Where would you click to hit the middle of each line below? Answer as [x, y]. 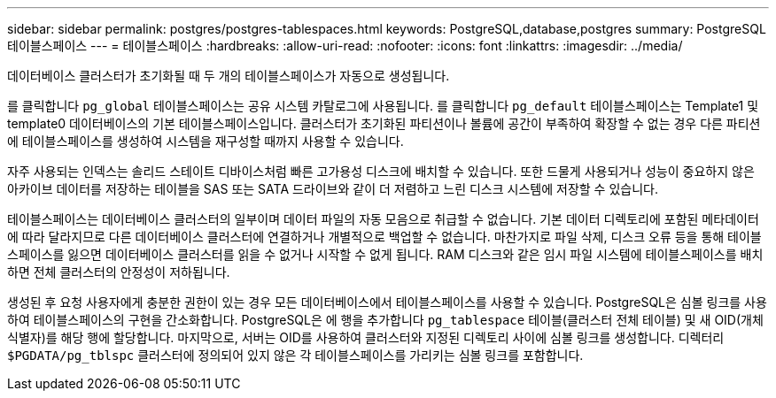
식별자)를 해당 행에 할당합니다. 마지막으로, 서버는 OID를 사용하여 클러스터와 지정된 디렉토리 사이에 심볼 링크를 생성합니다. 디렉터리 [366, 337]
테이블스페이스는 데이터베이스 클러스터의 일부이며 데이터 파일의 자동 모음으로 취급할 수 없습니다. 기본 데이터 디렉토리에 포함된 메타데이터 [383, 219]
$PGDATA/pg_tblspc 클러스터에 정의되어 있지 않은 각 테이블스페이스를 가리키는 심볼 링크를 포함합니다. [295, 355]
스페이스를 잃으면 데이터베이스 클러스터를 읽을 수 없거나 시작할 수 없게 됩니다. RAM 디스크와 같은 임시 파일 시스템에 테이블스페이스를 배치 [385, 254]
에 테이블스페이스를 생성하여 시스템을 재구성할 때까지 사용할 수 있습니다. [206, 141]
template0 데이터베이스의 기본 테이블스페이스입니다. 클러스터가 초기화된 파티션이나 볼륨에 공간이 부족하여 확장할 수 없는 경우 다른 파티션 [384, 123]
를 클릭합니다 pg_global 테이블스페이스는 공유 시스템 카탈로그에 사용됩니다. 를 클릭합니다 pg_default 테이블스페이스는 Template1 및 [383, 106]
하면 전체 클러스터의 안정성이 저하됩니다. [119, 272]
